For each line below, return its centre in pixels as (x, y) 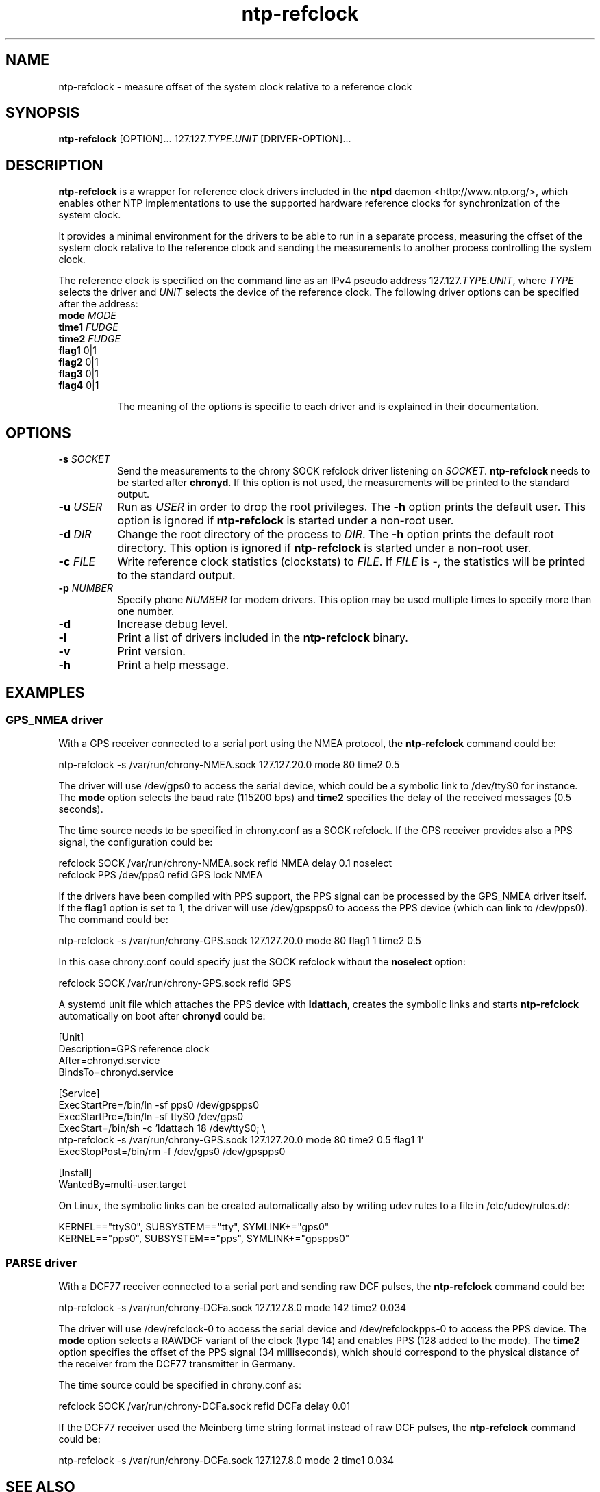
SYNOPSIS (43, 113)
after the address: (98, 304)
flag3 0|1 (78, 374)
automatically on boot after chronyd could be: (162, 1016)
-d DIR (75, 534)
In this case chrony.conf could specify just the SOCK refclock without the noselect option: (262, 962)
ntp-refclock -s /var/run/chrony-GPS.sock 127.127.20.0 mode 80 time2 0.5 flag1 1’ (241, 1140)
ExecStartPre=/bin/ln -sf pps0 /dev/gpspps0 (159, 1105)
